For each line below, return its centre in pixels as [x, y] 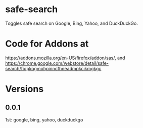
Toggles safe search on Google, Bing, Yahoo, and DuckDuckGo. [71, 23]
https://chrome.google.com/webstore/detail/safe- [57, 63]
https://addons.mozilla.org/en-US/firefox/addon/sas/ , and [65, 58]
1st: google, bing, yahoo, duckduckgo [44, 119]
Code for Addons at [47, 44]
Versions [25, 89]
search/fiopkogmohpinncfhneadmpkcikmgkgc [53, 68]
